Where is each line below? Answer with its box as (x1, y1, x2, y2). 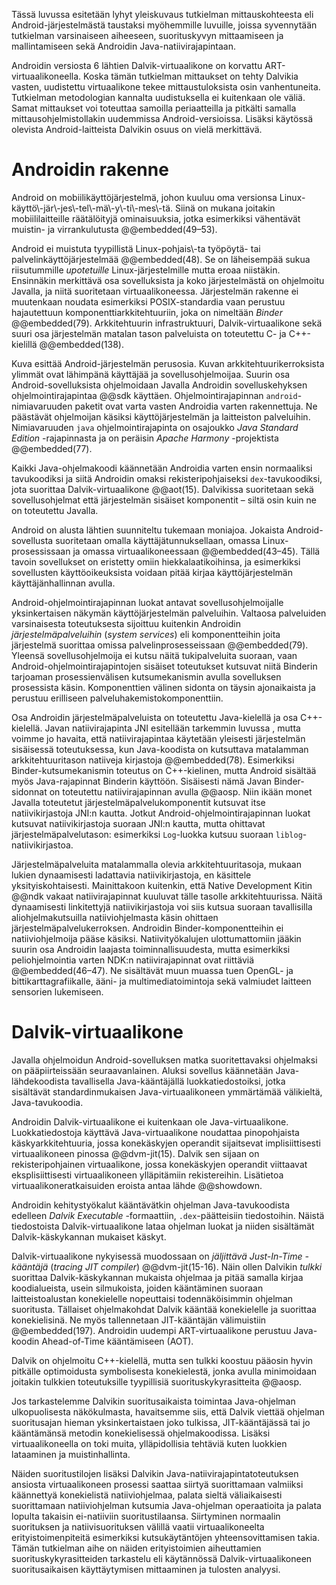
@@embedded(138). (39, 338, 124, 350)
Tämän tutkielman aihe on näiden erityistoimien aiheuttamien (11, 1542, 262, 1554)
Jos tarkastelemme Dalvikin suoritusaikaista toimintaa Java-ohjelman (11, 1395, 296, 1407)
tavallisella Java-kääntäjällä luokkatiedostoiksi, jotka (71, 1075, 286, 1087)
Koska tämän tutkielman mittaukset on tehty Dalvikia (83, 70, 299, 82)
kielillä (11, 338, 38, 350)
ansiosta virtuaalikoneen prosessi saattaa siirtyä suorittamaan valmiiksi (11, 1478, 304, 1490)
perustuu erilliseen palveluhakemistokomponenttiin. (11, 692, 224, 704)
